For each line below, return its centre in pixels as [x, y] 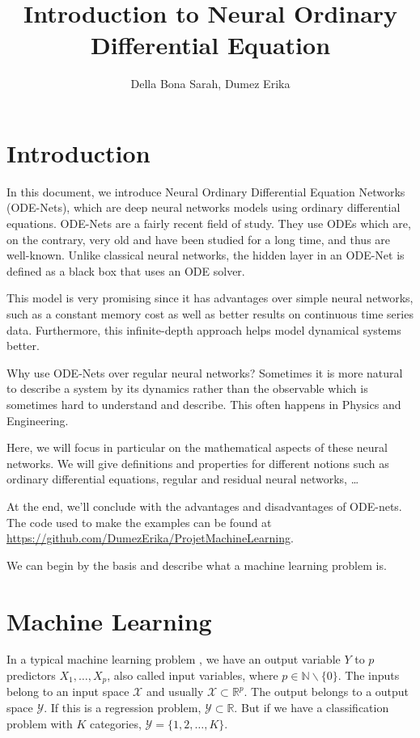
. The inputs [369, 675]
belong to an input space [68, 692]
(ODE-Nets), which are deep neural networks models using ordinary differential [204, 207]
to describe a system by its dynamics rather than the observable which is [187, 388]
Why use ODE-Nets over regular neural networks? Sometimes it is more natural [205, 372]
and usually [175, 692]
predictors [31, 675]
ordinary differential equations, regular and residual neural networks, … [183, 479]
